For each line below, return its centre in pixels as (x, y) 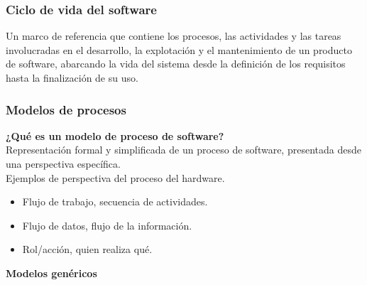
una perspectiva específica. (63, 163)
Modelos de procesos (66, 109)
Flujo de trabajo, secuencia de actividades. (115, 201)
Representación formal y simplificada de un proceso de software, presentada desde (183, 150)
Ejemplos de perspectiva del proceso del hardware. (115, 177)
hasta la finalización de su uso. (72, 77)
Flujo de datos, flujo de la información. (107, 225)
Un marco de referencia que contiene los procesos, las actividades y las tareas (174, 36)
